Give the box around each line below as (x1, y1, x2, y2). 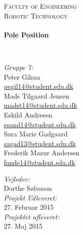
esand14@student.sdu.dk (4, 119, 76, 129)
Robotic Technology (4, 10, 68, 20)
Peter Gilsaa (4, 71, 41, 82)
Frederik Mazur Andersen (4, 148, 80, 158)
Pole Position (4, 29, 49, 39)
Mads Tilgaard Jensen (4, 90, 69, 100)
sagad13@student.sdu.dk (4, 138, 76, 148)
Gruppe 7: (4, 62, 33, 72)
